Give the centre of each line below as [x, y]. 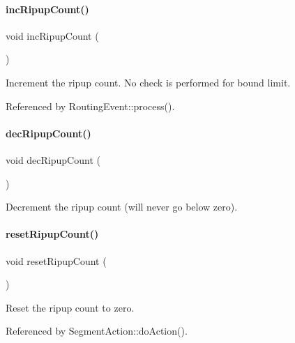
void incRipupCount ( [52, 35]
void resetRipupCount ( [56, 260]
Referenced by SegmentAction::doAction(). [97, 331]
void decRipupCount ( [53, 159]
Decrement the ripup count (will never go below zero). [122, 207]
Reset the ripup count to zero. [70, 307]
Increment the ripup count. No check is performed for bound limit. [148, 82]
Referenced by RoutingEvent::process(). [90, 106]
